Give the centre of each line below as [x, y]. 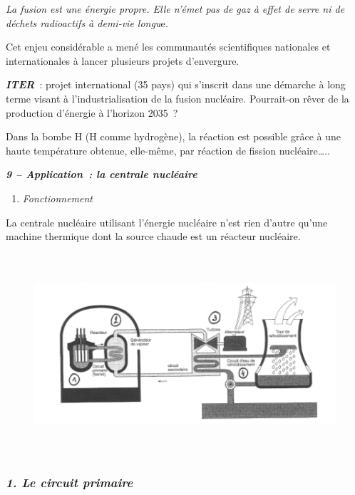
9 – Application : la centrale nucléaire [102, 174]
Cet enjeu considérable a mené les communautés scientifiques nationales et [168, 47]
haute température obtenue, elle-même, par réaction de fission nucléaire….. [168, 150]
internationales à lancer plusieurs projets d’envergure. [123, 60]
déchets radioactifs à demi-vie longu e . [87, 22]
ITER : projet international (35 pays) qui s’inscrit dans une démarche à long [176, 84]
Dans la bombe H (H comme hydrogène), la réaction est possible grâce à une [173, 136]
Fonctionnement [58, 198]
